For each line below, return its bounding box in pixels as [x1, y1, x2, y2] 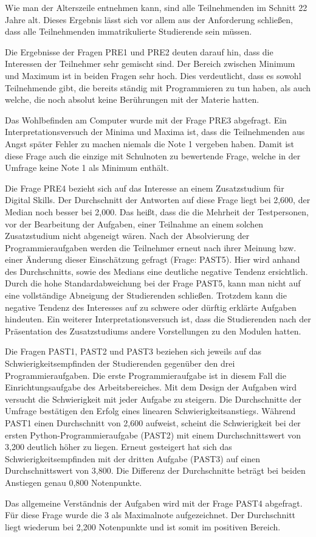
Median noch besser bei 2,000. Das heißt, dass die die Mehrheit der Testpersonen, [5, 205, 309, 218]
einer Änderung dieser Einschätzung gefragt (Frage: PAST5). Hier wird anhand [5, 253, 300, 266]
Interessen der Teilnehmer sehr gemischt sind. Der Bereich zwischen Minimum [5, 57, 295, 70]
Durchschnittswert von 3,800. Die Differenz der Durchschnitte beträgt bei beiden [5, 464, 306, 477]
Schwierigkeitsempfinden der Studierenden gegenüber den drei [5, 357, 235, 370]
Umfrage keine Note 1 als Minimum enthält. [5, 161, 169, 174]
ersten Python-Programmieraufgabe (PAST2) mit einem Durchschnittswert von [5, 428, 301, 441]
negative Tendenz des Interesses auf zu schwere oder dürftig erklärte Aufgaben [5, 300, 297, 313]
